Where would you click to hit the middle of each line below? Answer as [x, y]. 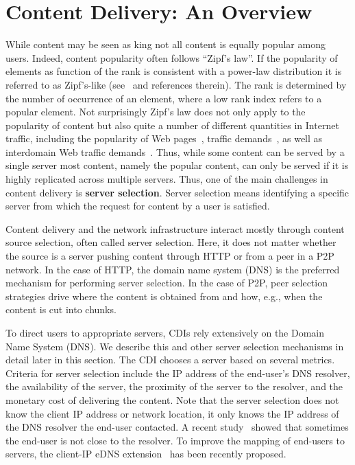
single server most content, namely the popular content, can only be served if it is [177, 165]
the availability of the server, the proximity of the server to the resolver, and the [174, 386]
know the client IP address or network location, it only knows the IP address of [172, 413]
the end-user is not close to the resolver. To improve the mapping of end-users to [175, 440]
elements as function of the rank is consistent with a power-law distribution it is [174, 71]
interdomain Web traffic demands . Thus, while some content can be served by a [175, 151]
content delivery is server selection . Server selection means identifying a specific [177, 192]
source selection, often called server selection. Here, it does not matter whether [171, 242]
